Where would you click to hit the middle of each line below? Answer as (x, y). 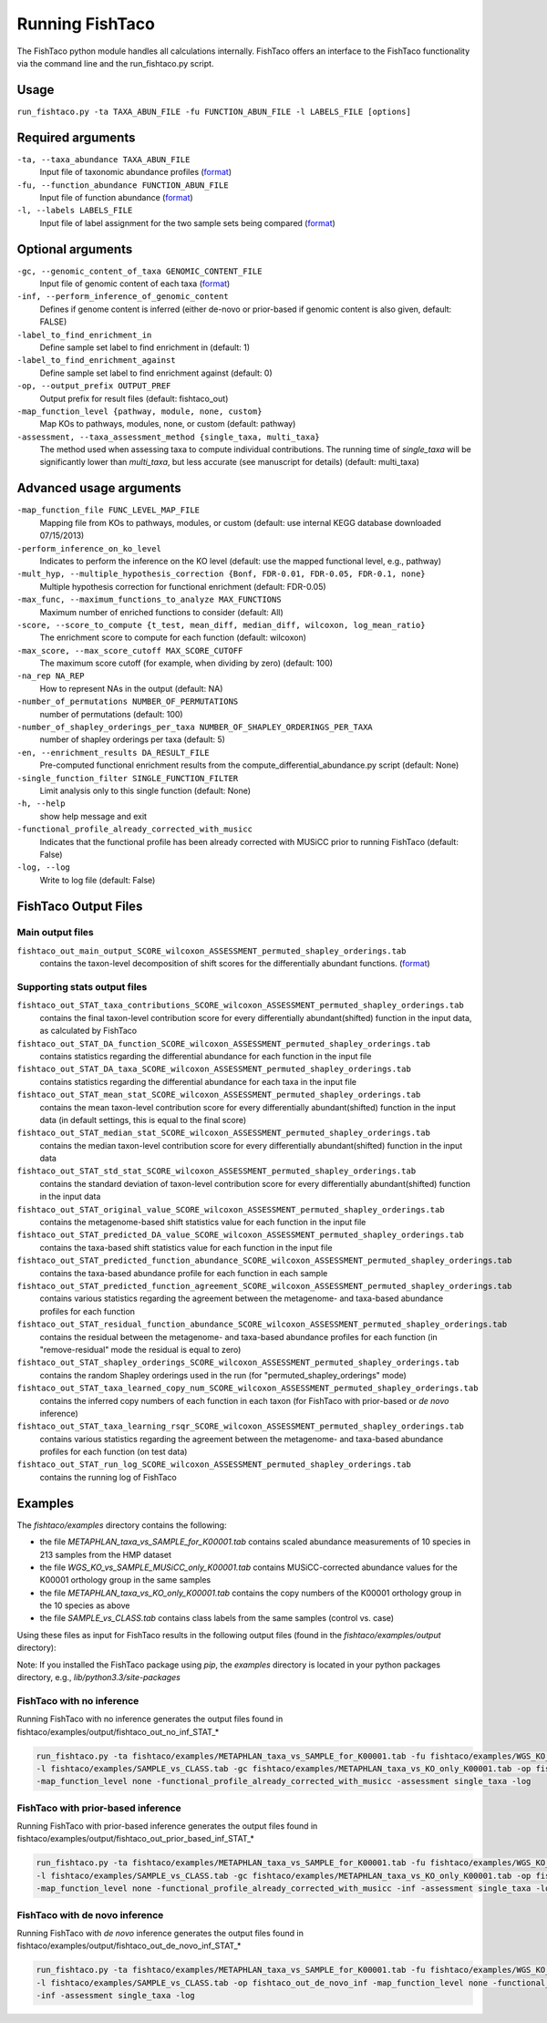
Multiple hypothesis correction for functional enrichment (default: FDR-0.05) (183, 586)
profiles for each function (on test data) (114, 1452)
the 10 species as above (85, 1605)
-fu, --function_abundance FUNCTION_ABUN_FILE (123, 185)
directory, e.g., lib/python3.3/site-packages (99, 1677)
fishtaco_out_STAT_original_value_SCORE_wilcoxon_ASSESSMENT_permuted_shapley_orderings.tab (231, 1209)
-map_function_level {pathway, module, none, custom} (139, 411)
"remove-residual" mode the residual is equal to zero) (140, 1349)
